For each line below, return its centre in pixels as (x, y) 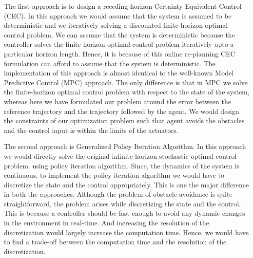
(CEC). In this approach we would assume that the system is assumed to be (118, 15)
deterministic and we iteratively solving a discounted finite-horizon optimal (116, 25)
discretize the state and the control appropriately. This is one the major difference (126, 184)
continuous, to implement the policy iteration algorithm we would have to (114, 175)
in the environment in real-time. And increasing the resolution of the (107, 223)
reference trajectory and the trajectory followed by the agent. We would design (122, 111)
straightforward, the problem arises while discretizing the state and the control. (122, 203)
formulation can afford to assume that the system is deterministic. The (110, 63)
